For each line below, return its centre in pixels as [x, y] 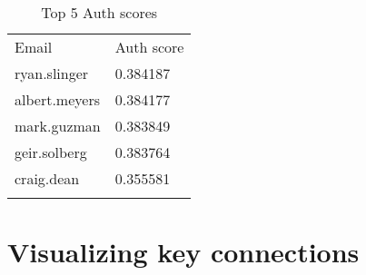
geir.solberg [51, 152]
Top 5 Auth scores [99, 12]
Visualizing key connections [183, 252]
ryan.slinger [52, 73]
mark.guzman [58, 126]
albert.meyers [57, 99]
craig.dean [47, 178]
